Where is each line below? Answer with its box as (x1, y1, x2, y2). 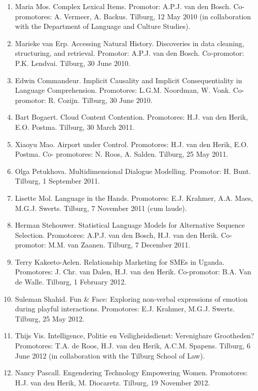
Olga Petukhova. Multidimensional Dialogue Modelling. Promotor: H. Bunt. (15, 165, 251, 176)
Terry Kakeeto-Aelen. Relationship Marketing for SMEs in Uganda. (15, 256, 225, 267)
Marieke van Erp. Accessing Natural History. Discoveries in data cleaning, (15, 38, 244, 48)
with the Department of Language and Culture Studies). (15, 21, 191, 31)
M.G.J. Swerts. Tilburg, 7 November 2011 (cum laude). (15, 202, 187, 213)
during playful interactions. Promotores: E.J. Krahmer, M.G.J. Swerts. (15, 303, 235, 314)
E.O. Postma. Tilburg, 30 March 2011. (15, 121, 135, 132)
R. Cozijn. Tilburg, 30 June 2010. (48, 94, 153, 105)
